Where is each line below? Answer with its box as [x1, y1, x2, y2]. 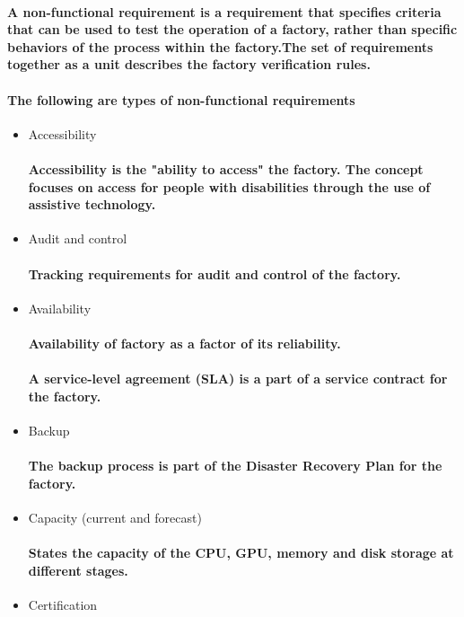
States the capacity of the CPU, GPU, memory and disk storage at [28, 543, 454, 562]
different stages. [28, 560, 128, 579]
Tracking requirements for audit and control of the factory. [28, 264, 401, 283]
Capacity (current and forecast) [28, 507, 202, 526]
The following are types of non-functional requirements [7, 90, 355, 109]
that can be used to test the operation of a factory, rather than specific [7, 20, 458, 39]
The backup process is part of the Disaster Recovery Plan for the [28, 456, 442, 475]
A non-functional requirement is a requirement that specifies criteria [7, 2, 442, 21]
